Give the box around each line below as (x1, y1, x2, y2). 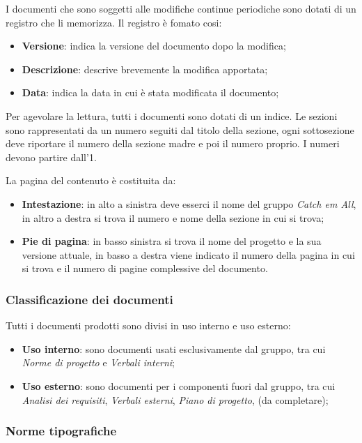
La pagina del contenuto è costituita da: (6, 173, 176, 188)
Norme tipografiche (6, 422, 117, 440)
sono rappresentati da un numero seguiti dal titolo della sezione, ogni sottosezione (6, 122, 354, 137)
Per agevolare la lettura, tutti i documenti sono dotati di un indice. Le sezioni (6, 108, 338, 123)
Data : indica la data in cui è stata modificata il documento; (22, 85, 279, 100)
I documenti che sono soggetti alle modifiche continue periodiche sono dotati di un (6, 1, 356, 15)
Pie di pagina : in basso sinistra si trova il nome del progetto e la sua (22, 234, 322, 248)
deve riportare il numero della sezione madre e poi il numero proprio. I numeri (6, 136, 340, 151)
